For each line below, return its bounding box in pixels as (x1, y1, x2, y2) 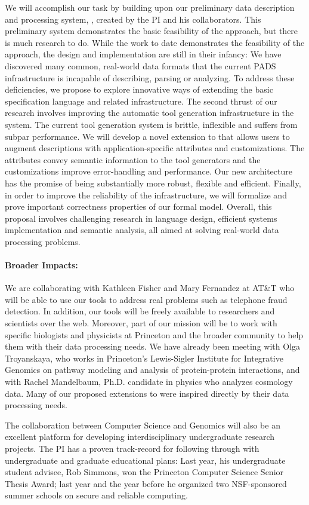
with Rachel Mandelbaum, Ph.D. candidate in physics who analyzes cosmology (5, 375, 293, 388)
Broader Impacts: (5, 259, 78, 271)
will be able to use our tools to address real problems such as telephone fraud (5, 293, 288, 305)
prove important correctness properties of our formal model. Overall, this (5, 200, 272, 213)
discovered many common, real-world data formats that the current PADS (5, 59, 276, 72)
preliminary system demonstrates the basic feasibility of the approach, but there (5, 25, 298, 37)
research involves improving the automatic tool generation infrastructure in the (5, 106, 294, 119)
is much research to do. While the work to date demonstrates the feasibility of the (5, 36, 305, 48)
